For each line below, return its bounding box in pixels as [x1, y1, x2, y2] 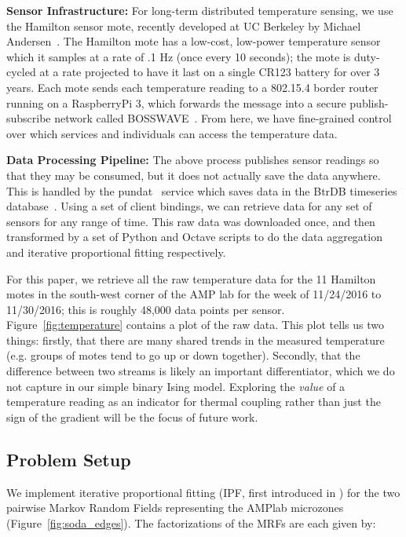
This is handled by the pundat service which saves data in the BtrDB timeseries [6, 182, 397, 199]
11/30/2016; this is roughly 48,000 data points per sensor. [6, 301, 285, 317]
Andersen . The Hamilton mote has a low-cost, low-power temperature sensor [6, 33, 381, 49]
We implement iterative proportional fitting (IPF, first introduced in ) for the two [6, 484, 401, 500]
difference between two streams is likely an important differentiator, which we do [6, 363, 395, 379]
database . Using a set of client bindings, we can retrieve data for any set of [6, 198, 372, 214]
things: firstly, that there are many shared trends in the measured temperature [6, 331, 385, 348]
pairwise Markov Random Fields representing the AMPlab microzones [6, 499, 344, 516]
